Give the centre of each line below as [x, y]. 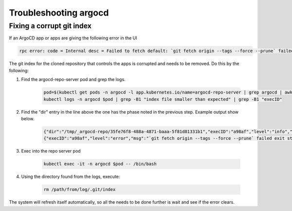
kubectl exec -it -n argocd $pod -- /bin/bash [100, 164]
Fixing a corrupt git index [50, 26]
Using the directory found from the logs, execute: [71, 177]
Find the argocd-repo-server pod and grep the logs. [73, 79]
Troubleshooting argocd [59, 13]
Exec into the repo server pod [51, 151]
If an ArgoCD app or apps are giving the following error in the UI [73, 38]
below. [28, 118]
